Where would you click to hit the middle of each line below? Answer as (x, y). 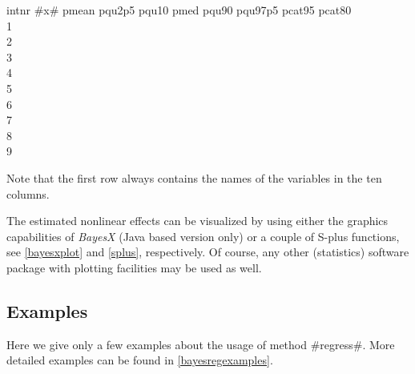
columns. (28, 193)
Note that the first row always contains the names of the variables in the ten (194, 177)
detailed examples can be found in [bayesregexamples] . (140, 360)
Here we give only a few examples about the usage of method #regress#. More (201, 344)
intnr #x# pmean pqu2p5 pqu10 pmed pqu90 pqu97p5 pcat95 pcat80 (179, 10)
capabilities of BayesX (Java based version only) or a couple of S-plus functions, (203, 236)
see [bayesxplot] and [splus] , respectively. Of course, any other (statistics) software (208, 252)
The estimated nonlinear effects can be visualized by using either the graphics (197, 221)
